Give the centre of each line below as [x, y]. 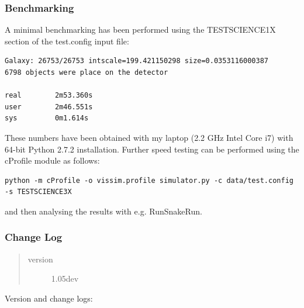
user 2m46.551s [49, 107]
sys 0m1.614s [47, 118]
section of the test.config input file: [67, 41]
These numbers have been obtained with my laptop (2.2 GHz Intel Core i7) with [149, 137]
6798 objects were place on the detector [87, 72]
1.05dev [65, 278]
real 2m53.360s [49, 96]
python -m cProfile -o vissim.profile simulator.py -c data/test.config [149, 180]
